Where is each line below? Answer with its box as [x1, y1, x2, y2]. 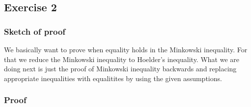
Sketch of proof [4, 25, 66, 37]
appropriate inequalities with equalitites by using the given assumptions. [4, 73, 222, 83]
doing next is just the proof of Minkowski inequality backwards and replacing [4, 64, 237, 74]
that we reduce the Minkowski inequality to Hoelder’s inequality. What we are [4, 54, 239, 64]
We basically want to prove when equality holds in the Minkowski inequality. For [4, 44, 248, 54]
